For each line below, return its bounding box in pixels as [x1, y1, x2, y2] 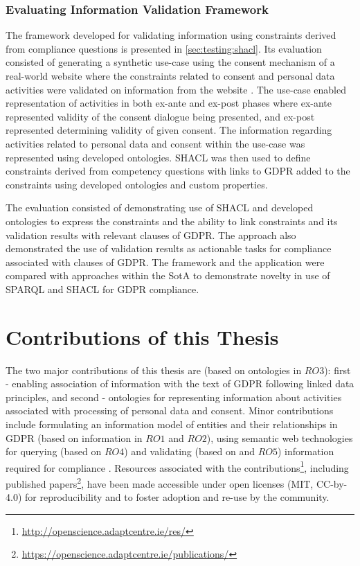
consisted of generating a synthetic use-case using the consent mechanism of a [6, 55, 335, 69]
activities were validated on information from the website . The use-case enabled [6, 82, 346, 96]
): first [324, 362, 351, 377]
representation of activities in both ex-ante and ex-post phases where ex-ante [6, 96, 332, 110]
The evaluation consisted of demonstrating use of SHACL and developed [6, 200, 314, 215]
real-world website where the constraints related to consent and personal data [6, 69, 335, 82]
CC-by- [316, 476, 348, 490]
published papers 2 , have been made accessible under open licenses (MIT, [6, 475, 314, 490]
